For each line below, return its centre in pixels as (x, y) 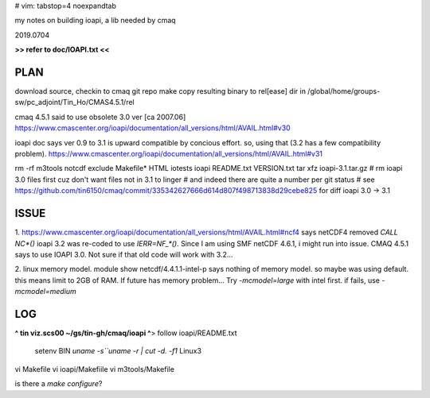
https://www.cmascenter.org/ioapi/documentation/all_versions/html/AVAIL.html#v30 (152, 128)
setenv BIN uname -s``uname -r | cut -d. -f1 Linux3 (118, 351)
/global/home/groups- (344, 91)
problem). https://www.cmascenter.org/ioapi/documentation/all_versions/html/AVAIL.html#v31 (168, 154)
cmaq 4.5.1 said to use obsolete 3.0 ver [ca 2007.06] (100, 117)
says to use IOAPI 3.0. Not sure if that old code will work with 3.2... (124, 254)
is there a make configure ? (59, 384)
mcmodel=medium (46, 292)
